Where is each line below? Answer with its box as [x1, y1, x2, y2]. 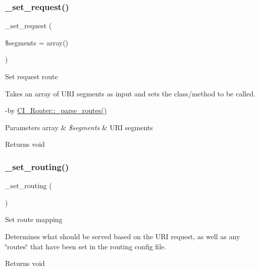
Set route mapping [5, 214, 63, 225]
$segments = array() [5, 37, 69, 47]
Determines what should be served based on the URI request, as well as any [5, 231, 240, 241]
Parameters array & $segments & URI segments [5, 122, 153, 132]
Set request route [5, 71, 58, 81]
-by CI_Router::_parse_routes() [5, 105, 107, 116]
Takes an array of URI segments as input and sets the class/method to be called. [5, 88, 255, 98]
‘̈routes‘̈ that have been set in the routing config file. [5, 241, 167, 251]
